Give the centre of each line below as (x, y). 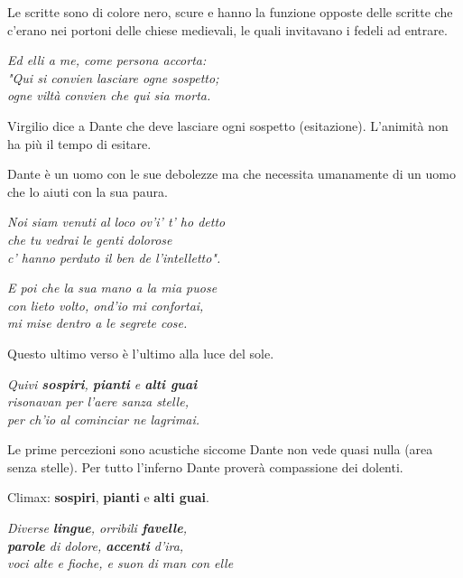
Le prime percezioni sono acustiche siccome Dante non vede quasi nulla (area (220, 449)
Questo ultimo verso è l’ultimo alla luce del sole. (141, 353)
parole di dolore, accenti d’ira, (96, 545)
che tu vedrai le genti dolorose (90, 239)
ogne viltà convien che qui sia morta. (109, 95)
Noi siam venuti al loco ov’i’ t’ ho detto (116, 222)
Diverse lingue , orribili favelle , (97, 528)
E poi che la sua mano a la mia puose (112, 288)
